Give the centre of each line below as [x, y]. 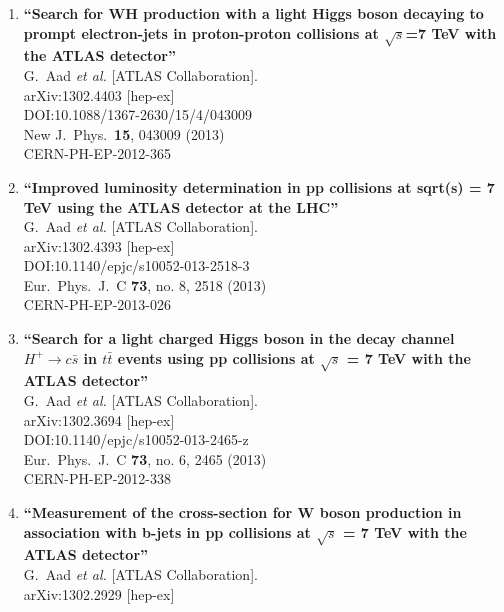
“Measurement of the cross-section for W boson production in [242, 512]
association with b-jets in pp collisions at [167, 531]
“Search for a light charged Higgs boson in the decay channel [239, 338]
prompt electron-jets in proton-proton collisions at [201, 32]
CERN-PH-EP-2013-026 [97, 304]
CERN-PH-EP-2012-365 [97, 153]
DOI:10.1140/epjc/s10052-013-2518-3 [136, 265]
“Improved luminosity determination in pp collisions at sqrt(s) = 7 [259, 186]
